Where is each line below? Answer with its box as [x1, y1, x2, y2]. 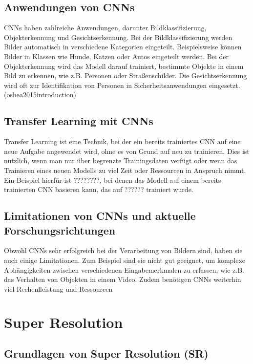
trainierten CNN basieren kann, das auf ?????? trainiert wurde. [4, 184, 193, 194]
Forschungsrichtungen [4, 222, 116, 237]
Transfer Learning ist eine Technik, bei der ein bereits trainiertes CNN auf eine [4, 136, 241, 147]
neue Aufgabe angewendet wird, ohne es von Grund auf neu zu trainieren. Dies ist [4, 146, 250, 156]
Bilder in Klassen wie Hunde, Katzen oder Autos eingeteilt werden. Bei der [4, 51, 229, 61]
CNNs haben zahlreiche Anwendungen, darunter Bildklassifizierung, [4, 22, 207, 33]
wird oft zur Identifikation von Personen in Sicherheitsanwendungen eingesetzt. [4, 80, 240, 90]
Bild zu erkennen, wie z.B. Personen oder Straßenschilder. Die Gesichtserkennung [4, 70, 247, 81]
